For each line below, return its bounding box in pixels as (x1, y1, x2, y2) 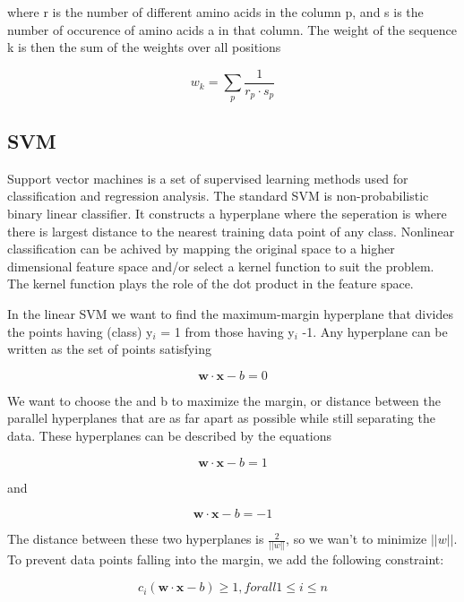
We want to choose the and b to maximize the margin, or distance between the (7, 391, 441, 409)
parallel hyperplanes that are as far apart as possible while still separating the (7, 408, 435, 427)
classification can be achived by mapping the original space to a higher (7, 239, 395, 258)
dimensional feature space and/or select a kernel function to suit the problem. (7, 256, 434, 275)
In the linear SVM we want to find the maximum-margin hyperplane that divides (7, 305, 453, 322)
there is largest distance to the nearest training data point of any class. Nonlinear (7, 221, 455, 240)
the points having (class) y (7, 322, 153, 340)
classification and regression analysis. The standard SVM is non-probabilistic (7, 186, 429, 205)
